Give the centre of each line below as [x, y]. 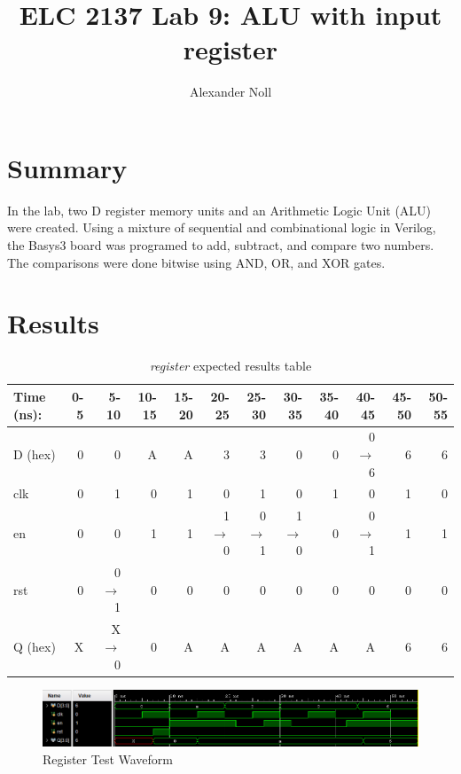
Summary [67, 167]
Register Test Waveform [108, 758]
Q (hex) [35, 646]
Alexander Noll [230, 92]
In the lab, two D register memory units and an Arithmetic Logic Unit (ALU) [219, 210]
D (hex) [35, 453]
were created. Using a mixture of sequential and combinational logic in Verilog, [222, 227]
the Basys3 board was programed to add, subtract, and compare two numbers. [221, 245]
